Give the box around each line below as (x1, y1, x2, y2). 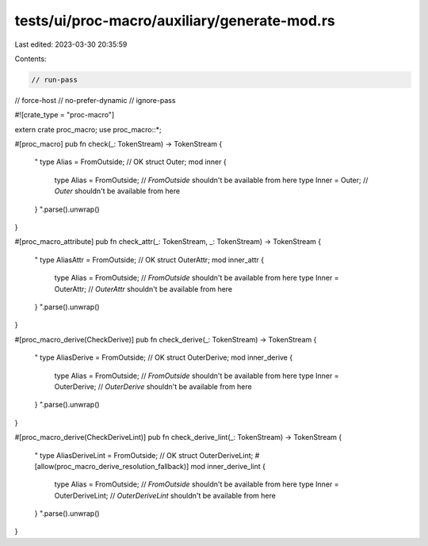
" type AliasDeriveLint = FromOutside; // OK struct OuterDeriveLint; (34, 450, 254, 460)
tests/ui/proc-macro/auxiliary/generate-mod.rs (14, 12, 336, 29)
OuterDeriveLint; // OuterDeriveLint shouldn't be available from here (54, 491, 277, 500)
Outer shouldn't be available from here (54, 186, 181, 196)
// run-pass (31, 75, 78, 84)
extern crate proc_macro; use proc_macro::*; (14, 124, 162, 134)
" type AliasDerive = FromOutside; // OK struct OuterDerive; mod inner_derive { (34, 353, 293, 362)
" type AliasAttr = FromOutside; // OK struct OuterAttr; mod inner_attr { (34, 254, 265, 265)
